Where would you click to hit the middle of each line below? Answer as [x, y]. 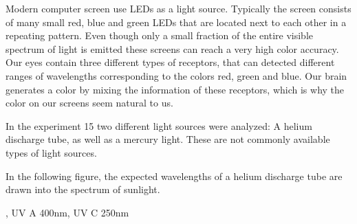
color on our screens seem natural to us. [89, 103]
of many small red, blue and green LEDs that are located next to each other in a [176, 22]
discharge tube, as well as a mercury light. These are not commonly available [168, 139]
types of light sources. [51, 152]
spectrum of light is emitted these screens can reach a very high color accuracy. [172, 48]
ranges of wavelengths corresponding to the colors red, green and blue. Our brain [176, 75]
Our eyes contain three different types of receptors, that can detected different [170, 62]
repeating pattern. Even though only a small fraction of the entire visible [159, 35]
